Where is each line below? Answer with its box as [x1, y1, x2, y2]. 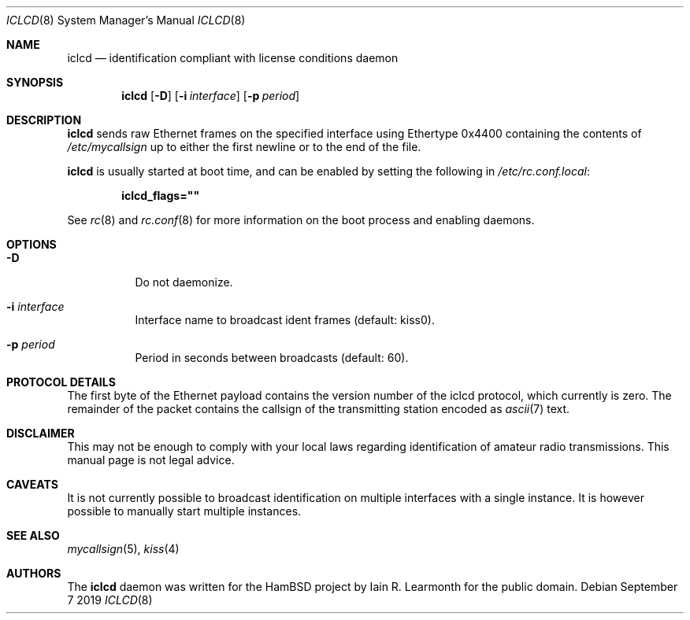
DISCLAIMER [6, 426, 75, 440]
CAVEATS [6, 478, 58, 491]
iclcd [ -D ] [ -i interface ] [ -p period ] [121, 89, 300, 102]
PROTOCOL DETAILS [6, 375, 116, 389]
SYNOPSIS [6, 76, 64, 89]
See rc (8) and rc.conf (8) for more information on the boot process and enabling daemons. [67, 213, 535, 227]
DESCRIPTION [6, 113, 82, 127]
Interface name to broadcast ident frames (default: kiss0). [135, 313, 435, 327]
